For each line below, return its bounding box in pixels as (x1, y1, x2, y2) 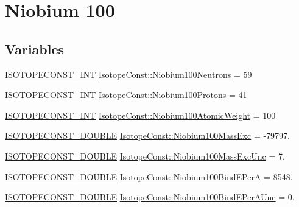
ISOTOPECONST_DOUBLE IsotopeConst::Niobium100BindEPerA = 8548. (5, 170, 293, 183)
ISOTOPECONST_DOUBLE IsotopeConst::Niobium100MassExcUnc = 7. (5, 149, 285, 162)
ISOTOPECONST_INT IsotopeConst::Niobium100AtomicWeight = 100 (5, 108, 276, 121)
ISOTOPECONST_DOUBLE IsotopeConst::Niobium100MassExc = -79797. (5, 129, 290, 142)
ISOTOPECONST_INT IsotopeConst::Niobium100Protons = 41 (5, 88, 247, 101)
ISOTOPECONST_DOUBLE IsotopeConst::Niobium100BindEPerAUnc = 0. (5, 191, 295, 203)
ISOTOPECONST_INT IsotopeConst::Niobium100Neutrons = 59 (5, 68, 252, 80)
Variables (5, 39, 65, 58)
